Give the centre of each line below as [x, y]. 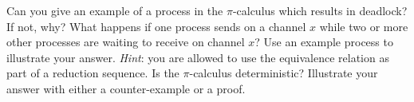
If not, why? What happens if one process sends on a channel [156, 26]
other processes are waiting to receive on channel [126, 42]
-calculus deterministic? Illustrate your [284, 73]
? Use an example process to [324, 42]
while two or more [364, 26]
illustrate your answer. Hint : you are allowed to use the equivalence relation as [198, 57]
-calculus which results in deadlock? [320, 10]
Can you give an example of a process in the [115, 10]
